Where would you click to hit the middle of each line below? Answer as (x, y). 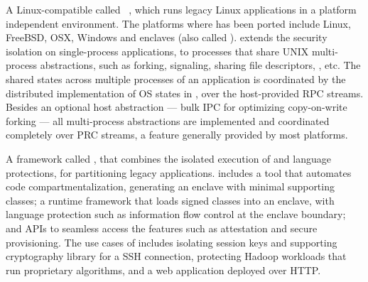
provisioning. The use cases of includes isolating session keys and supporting (172, 242)
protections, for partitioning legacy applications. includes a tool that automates (179, 172)
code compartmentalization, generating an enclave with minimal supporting (170, 186)
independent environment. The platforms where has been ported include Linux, (178, 23)
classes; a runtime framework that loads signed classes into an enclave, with (170, 200)
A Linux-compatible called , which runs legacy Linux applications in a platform (181, 9)
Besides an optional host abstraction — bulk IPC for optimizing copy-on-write (177, 107)
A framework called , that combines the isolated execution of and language (168, 158)
